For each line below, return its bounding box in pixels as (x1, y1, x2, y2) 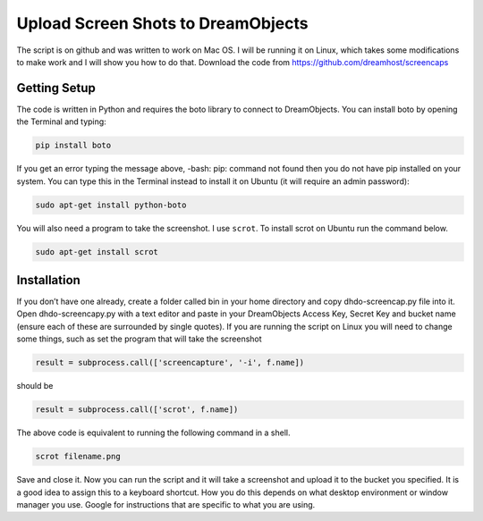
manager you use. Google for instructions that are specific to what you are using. (16, 499, 316, 509)
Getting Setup (16, 80, 96, 96)
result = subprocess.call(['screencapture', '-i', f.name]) (35, 357, 305, 368)
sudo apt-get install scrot (35, 247, 158, 256)
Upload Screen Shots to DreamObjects (16, 13, 309, 33)
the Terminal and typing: (16, 116, 106, 127)
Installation (16, 273, 80, 288)
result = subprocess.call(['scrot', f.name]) (35, 405, 239, 415)
